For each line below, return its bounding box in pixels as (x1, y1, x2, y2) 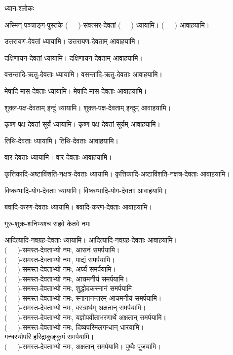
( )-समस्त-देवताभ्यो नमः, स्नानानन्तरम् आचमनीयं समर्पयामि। (4, 292, 162, 303)
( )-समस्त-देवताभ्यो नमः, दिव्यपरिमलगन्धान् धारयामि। (4, 321, 144, 332)
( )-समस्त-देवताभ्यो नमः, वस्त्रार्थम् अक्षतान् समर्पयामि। (4, 302, 146, 313)
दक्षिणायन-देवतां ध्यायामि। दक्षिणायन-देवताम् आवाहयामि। (4, 52, 143, 63)
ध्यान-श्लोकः (4, 3, 34, 13)
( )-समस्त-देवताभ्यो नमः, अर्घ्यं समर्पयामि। (4, 264, 116, 274)
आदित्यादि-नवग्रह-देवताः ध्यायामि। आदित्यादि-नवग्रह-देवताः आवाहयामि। (4, 235, 177, 245)
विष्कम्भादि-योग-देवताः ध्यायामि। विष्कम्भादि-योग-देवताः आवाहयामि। (4, 185, 167, 195)
